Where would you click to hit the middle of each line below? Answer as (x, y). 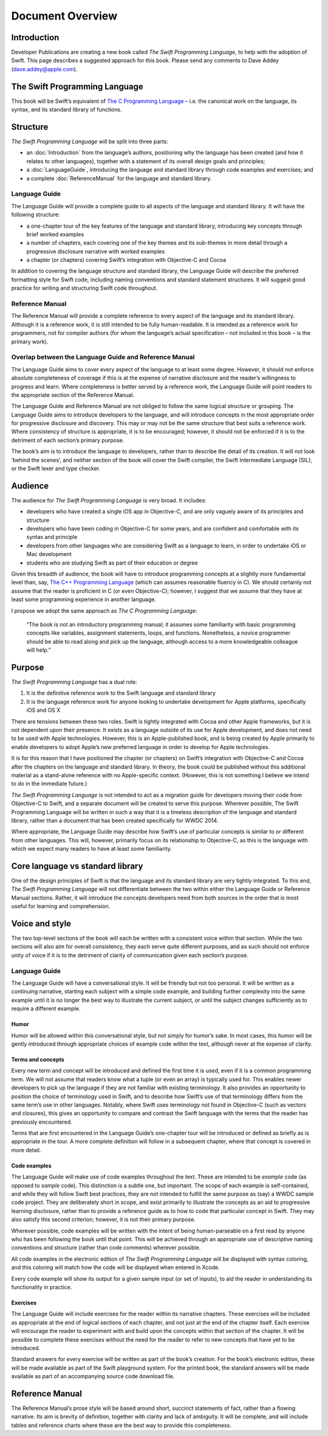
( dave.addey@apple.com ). (44, 69)
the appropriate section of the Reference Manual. (73, 395)
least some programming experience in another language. (84, 599)
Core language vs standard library (77, 866)
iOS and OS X (43, 710)
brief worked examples (55, 234)
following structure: (36, 215)
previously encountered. (42, 1122)
